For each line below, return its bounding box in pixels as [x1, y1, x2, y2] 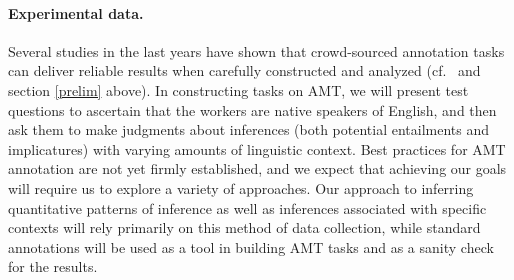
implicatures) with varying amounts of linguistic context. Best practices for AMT [8, 138, 506, 159]
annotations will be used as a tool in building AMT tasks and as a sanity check [8, 236, 494, 257]
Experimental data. [8, 2, 144, 23]
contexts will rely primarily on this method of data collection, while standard [8, 217, 481, 238]
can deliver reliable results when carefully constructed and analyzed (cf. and [8, 60, 481, 81]
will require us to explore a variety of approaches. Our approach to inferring [8, 177, 474, 198]
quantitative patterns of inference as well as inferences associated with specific [8, 197, 487, 218]
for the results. [8, 256, 98, 277]
